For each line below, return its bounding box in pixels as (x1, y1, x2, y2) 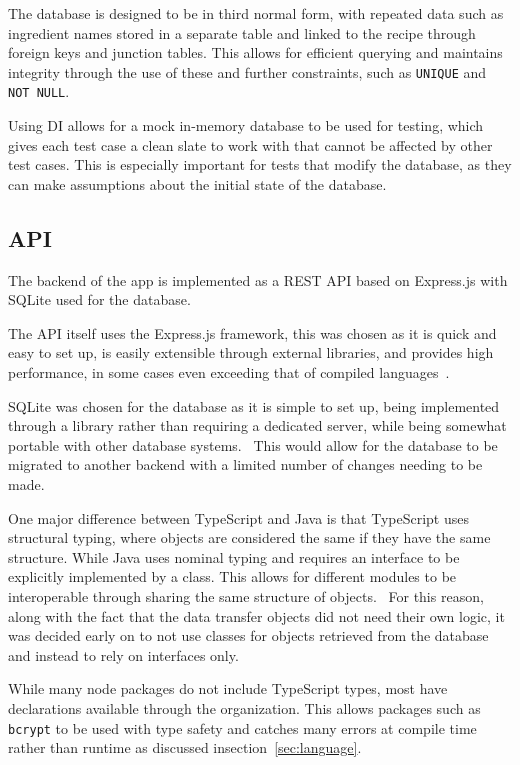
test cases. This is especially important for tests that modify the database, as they (8, 154, 512, 175)
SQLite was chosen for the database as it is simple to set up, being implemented (8, 395, 500, 416)
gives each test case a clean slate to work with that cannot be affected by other (8, 134, 493, 155)
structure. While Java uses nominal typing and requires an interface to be (8, 546, 460, 567)
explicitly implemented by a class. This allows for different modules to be (8, 566, 457, 587)
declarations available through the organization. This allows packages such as (8, 697, 481, 718)
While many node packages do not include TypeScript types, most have (8, 678, 448, 699)
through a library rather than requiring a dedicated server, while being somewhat (8, 415, 507, 436)
